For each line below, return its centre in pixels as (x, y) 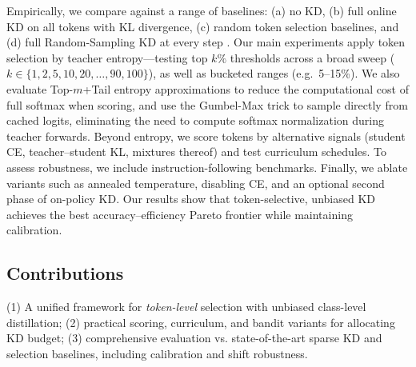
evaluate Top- (40, 88)
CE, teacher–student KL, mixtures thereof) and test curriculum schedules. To (197, 152)
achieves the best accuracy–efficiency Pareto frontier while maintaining (180, 214)
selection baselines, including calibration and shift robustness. (157, 353)
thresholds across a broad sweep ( (312, 57)
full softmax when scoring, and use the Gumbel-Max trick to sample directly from (207, 104)
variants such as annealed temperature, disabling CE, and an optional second (196, 183)
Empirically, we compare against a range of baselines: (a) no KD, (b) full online (202, 10)
